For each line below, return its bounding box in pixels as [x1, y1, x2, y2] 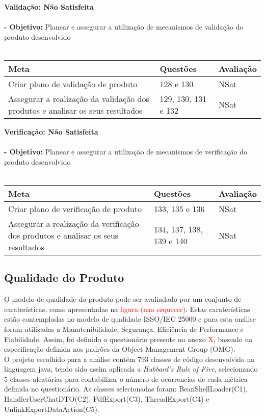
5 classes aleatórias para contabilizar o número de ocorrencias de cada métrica [4, 373, 248, 384]
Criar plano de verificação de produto [8, 202, 142, 215]
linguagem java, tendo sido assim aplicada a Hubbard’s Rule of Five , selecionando [4, 363, 258, 374]
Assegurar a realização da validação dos [8, 92, 149, 104]
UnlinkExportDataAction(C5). [4, 403, 99, 414]
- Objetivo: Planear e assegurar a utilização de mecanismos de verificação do [4, 146, 247, 157]
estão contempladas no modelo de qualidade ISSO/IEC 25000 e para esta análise [4, 313, 256, 324]
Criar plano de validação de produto [8, 77, 138, 90]
